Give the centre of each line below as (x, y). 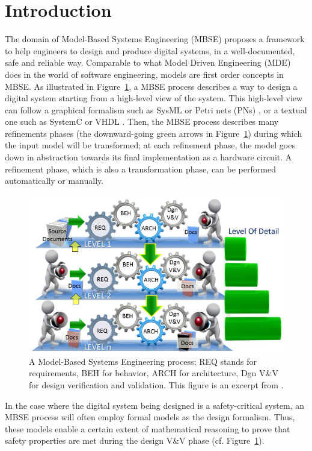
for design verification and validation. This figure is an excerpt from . (156, 384)
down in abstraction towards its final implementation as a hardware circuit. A (148, 157)
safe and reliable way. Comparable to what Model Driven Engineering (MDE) (148, 62)
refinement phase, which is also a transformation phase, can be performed (140, 169)
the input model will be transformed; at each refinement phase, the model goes (150, 145)
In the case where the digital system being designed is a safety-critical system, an (155, 405)
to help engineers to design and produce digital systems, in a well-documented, (150, 50)
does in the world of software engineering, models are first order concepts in (144, 74)
